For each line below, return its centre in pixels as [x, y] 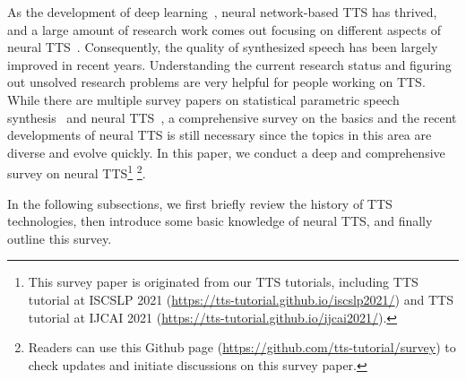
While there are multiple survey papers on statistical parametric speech [203, 99]
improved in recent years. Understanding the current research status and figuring [229, 64]
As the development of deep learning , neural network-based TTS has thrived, [222, 12]
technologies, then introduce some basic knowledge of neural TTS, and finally [220, 221]
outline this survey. [60, 238]
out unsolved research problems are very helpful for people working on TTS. [216, 82]
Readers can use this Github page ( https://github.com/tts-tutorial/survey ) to [242, 347]
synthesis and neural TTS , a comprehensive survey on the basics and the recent [232, 117]
